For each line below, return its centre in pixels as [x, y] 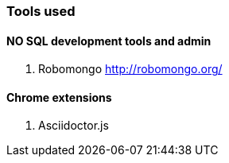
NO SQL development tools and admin [109, 41]
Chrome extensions [59, 97]
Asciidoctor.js [74, 126]
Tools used [41, 11]
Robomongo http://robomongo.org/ [130, 69]
